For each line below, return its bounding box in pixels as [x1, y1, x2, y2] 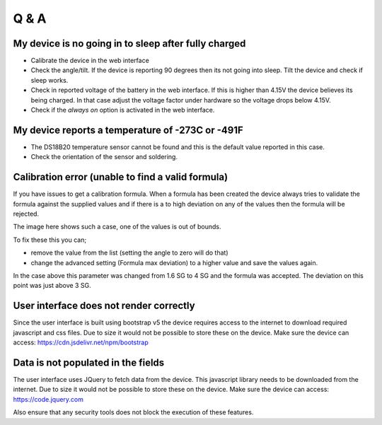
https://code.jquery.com [13, 395, 84, 403]
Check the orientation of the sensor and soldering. [30, 153, 178, 161]
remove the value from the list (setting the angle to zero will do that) [30, 248, 229, 257]
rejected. [13, 209, 39, 218]
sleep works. [30, 76, 69, 84]
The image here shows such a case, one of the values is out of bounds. [13, 223, 221, 231]
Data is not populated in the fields [13, 356, 165, 368]
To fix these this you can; [13, 235, 87, 244]
